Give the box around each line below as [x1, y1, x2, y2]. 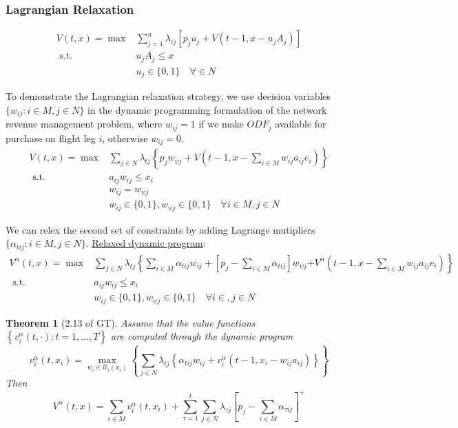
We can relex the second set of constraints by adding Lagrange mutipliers [6, 222, 315, 236]
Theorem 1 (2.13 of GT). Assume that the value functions [6, 315, 256, 329]
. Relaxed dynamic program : [85, 236, 206, 250]
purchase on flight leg [6, 130, 96, 145]
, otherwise [102, 130, 148, 145]
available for [275, 116, 326, 131]
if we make [198, 116, 244, 131]
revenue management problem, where [6, 116, 163, 131]
